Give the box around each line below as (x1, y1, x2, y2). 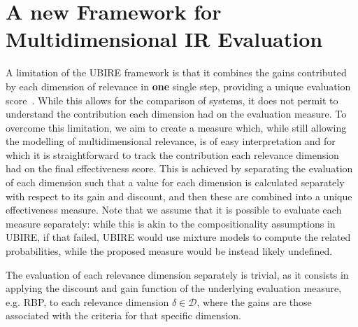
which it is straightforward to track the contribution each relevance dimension (6, 147, 339, 162)
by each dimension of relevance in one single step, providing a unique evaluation (6, 78, 351, 93)
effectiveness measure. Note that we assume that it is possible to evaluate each (6, 202, 342, 217)
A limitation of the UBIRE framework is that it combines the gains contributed (6, 65, 347, 80)
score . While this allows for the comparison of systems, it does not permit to (6, 92, 338, 107)
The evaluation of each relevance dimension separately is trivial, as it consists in (6, 267, 349, 281)
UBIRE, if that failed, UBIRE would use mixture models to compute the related (6, 230, 351, 244)
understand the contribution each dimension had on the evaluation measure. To (6, 106, 347, 121)
